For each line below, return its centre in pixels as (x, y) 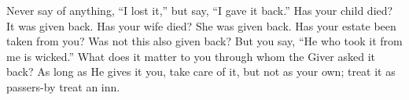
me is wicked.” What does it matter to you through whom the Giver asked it (191, 56)
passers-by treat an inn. (63, 86)
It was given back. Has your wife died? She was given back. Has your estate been (201, 25)
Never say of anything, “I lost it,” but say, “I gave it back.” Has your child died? (200, 10)
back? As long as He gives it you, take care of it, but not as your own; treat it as (201, 71)
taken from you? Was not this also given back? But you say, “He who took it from (204, 41)
